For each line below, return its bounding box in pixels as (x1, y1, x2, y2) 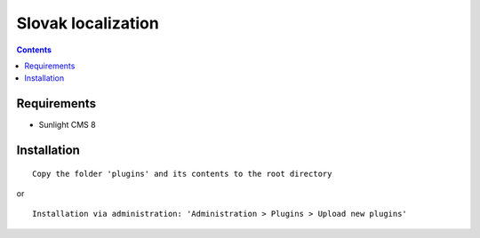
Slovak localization (16, 13, 159, 33)
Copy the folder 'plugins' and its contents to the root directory (32, 169, 332, 178)
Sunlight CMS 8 (38, 120, 97, 131)
